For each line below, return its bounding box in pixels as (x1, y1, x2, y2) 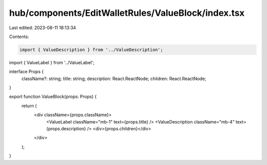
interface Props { (9, 69, 44, 75)
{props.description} (46, 126, 87, 132)
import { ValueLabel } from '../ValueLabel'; (9, 59, 94, 65)
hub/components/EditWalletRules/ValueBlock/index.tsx (9, 7, 245, 18)
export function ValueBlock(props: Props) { (9, 94, 97, 100)
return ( (21, 103, 37, 109)
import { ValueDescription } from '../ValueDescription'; (19, 47, 163, 52)
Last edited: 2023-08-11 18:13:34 (9, 25, 76, 31)
